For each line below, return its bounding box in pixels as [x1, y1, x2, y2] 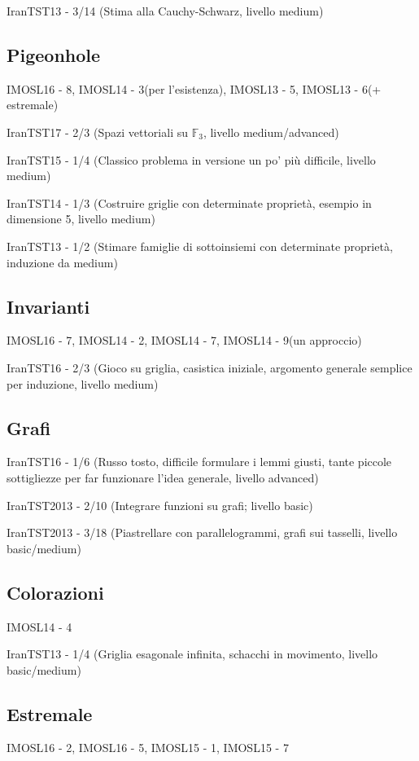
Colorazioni [7, 579, 104, 605]
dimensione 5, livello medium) [7, 210, 155, 227]
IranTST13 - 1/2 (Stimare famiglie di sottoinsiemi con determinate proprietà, [7, 237, 393, 254]
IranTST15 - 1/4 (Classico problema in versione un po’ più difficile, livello [7, 151, 376, 168]
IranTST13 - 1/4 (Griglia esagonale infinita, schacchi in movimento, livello [7, 645, 378, 662]
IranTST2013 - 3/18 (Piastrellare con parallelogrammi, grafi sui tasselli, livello [7, 524, 398, 541]
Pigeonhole [7, 42, 101, 67]
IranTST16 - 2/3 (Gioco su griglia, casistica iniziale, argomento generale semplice [7, 359, 412, 376]
